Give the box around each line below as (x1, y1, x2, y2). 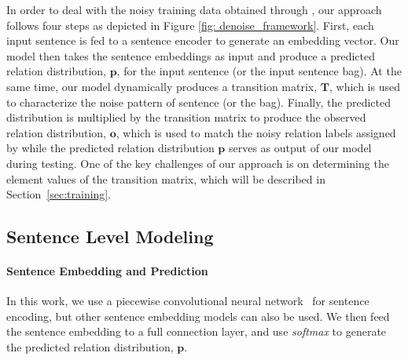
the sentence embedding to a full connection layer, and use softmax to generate (6, 323, 387, 340)
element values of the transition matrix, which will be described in (6, 170, 325, 187)
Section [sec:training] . (6, 186, 112, 202)
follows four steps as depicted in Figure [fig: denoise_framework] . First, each (6, 16, 374, 33)
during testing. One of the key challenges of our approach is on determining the (6, 155, 389, 171)
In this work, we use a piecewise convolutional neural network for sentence (6, 293, 369, 309)
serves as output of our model (228, 140, 372, 156)
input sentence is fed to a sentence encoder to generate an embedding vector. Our (6, 32, 399, 49)
